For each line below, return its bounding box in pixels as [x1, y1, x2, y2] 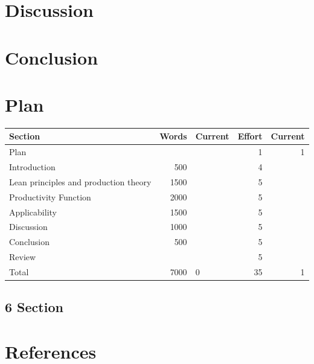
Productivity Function [9, 190, 91, 203]
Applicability [9, 205, 57, 218]
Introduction [9, 161, 56, 173]
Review [9, 251, 36, 263]
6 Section [5, 298, 63, 316]
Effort [237, 130, 263, 142]
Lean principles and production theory [9, 175, 152, 188]
